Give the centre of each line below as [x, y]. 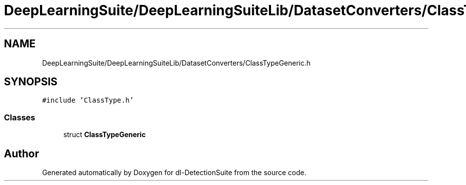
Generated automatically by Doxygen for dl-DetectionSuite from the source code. [174, 173]
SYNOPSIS [31, 82]
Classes [20, 117]
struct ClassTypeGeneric [105, 135]
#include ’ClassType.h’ [88, 100]
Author [21, 153]
